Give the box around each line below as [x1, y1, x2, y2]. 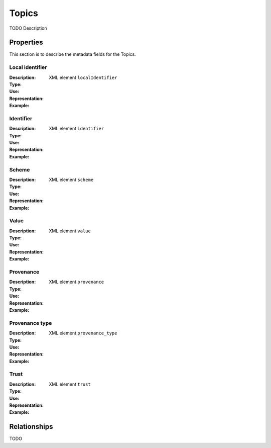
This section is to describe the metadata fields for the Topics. [9, 51, 137, 57]
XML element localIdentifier [49, 74, 117, 80]
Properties [9, 38, 43, 47]
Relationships [9, 422, 53, 431]
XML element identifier [49, 126, 104, 132]
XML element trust [49, 381, 91, 387]
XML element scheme [49, 176, 94, 183]
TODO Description [9, 25, 47, 31]
